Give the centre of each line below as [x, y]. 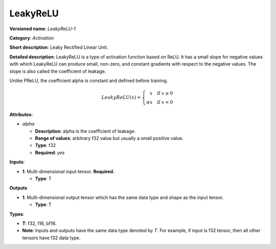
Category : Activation [32, 38]
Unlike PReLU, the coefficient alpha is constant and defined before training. [89, 80]
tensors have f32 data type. [51, 238]
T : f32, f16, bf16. [39, 223]
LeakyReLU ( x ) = [121, 98]
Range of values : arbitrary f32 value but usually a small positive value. [109, 138]
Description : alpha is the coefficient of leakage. [85, 131]
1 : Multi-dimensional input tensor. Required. [68, 171]
